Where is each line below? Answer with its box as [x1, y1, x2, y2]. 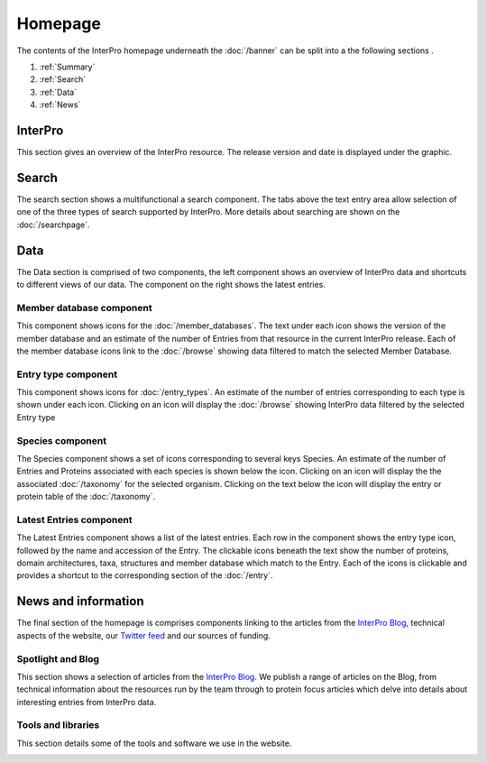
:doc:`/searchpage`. [16, 219, 90, 230]
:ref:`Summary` [39, 61, 96, 72]
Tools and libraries [16, 719, 100, 731]
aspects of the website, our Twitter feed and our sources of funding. [16, 630, 271, 640]
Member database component [16, 301, 152, 314]
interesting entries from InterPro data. [16, 696, 157, 707]
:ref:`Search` [39, 74, 86, 85]
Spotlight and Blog [16, 652, 99, 665]
